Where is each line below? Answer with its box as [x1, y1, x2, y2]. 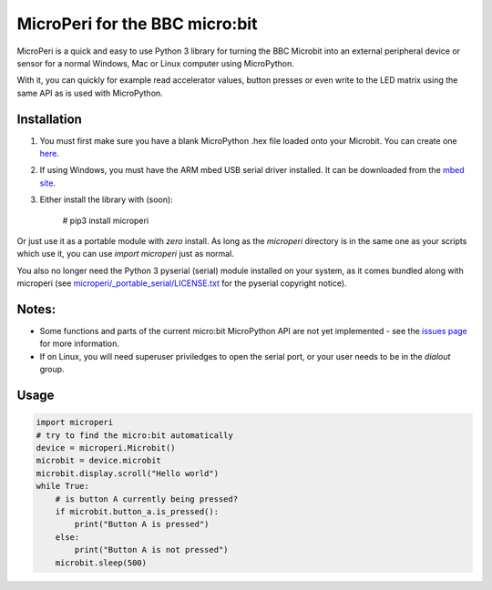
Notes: [16, 301, 56, 317]
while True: [36, 481, 90, 492]
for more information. [39, 338, 120, 350]
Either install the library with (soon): [39, 194, 173, 205]
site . [39, 178, 56, 188]
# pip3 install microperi [62, 215, 149, 226]
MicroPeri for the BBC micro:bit [16, 14, 258, 34]
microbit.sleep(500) [55, 557, 148, 568]
